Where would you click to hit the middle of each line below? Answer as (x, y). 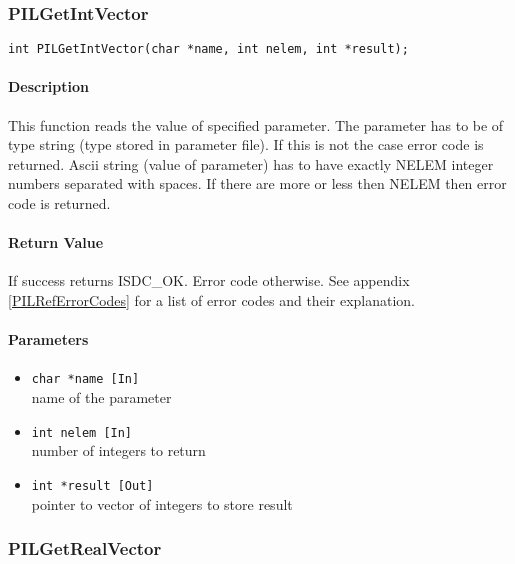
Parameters (48, 339)
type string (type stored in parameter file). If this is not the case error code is (246, 144)
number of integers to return (118, 450)
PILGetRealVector (85, 548)
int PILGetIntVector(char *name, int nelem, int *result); (208, 49)
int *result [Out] (92, 485)
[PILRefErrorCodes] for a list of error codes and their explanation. (211, 300)
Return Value (56, 242)
